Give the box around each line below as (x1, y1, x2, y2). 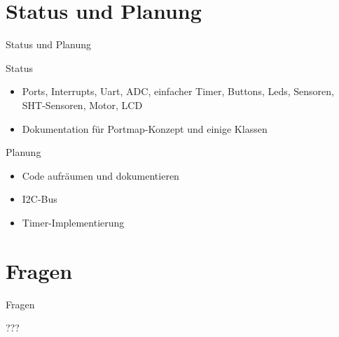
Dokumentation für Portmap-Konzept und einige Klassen (22, 121, 268, 136)
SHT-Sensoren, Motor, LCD (22, 97, 143, 112)
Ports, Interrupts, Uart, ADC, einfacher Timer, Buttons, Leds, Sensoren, (22, 84, 334, 99)
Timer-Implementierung (22, 215, 125, 229)
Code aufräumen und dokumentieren (22, 168, 179, 182)
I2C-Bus (22, 192, 57, 206)
